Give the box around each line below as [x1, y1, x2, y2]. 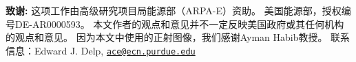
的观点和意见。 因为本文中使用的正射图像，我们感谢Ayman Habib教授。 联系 [6, 30, 350, 44]
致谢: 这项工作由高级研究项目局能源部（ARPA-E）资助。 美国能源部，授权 [6, 3, 342, 17]
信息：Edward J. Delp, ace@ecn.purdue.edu [6, 43, 196, 57]
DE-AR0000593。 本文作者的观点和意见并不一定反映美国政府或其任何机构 [14, 16, 344, 31]
